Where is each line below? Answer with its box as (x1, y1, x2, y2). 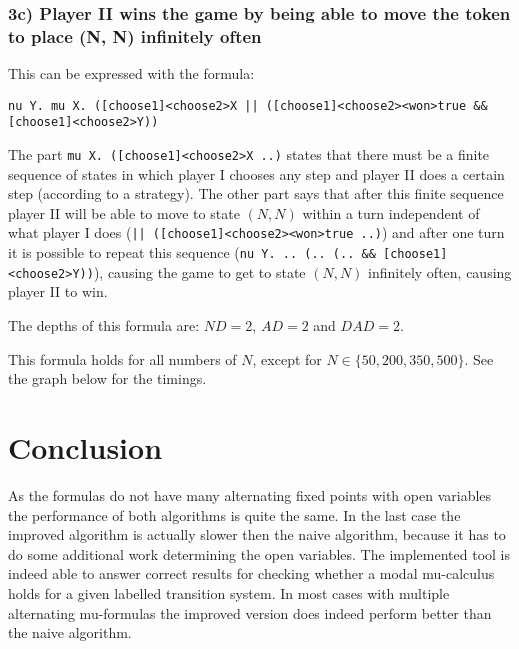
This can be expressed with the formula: (8, 63, 255, 84)
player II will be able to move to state (8, 202, 240, 223)
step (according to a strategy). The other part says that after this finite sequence (8, 183, 504, 204)
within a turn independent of (302, 202, 480, 223)
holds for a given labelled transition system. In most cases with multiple (8, 582, 450, 603)
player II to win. (8, 281, 108, 302)
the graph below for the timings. (8, 368, 207, 389)
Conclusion (8, 427, 163, 468)
